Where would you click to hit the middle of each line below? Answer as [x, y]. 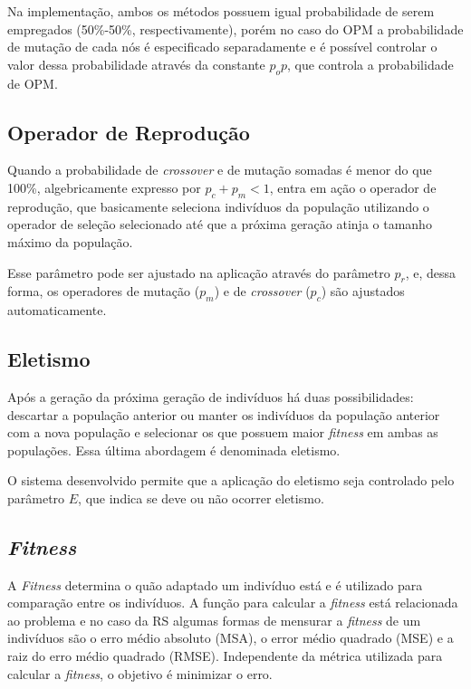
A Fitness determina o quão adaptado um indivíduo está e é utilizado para [215, 584]
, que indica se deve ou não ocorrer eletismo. [201, 498]
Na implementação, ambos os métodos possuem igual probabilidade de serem [221, 11]
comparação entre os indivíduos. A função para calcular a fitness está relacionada [233, 603]
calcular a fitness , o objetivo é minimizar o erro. [140, 673]
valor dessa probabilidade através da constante [136, 64]
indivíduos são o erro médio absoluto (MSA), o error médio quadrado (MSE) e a [231, 638]
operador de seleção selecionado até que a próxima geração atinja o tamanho [220, 224]
